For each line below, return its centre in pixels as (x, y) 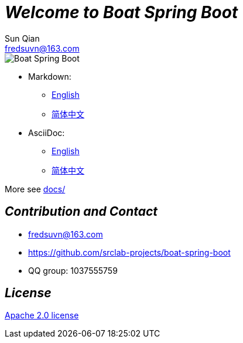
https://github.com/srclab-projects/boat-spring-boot (129, 252)
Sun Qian (22, 38)
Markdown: (50, 76)
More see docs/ (35, 189)
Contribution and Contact (81, 212)
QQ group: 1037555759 (73, 270)
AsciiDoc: (47, 133)
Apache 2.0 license (42, 315)
